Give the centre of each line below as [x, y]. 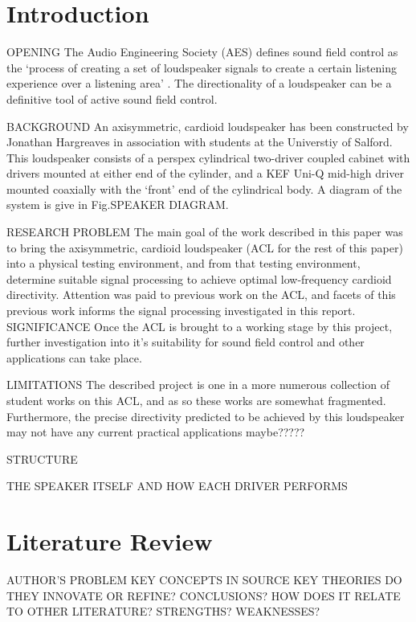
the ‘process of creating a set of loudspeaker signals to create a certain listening [202, 67]
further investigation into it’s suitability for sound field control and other [186, 342]
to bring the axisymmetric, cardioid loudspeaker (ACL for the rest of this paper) [205, 247]
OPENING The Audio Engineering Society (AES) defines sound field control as [202, 52]
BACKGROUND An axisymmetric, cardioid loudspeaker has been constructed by [208, 126]
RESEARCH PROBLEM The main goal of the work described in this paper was [205, 232]
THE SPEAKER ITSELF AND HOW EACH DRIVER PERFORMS [177, 486]
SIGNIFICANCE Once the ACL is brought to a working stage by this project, [200, 326]
